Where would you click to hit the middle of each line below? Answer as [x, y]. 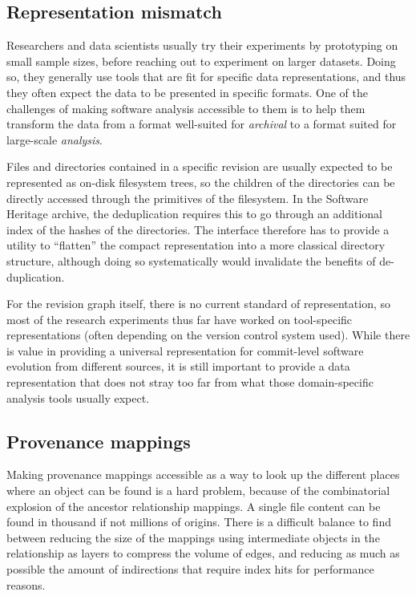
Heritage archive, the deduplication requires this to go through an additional [195, 214]
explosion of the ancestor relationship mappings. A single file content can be [194, 506]
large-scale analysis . [55, 139]
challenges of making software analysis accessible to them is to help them [186, 108]
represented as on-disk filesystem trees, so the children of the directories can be [201, 182]
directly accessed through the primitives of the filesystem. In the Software [188, 198]
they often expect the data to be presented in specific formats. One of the [188, 92]
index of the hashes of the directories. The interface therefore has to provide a [198, 229]
